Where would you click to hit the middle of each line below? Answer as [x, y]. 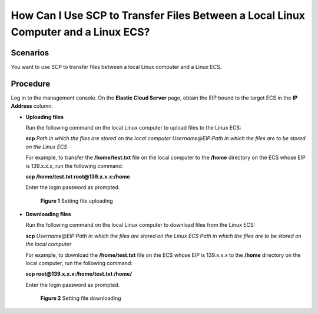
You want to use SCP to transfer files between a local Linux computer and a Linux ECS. [116, 67]
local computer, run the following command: [79, 263]
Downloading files [48, 214]
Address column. [32, 106]
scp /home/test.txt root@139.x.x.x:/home [78, 176]
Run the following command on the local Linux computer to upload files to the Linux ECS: [133, 127]
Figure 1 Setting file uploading [77, 201]
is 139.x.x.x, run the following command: [74, 166]
